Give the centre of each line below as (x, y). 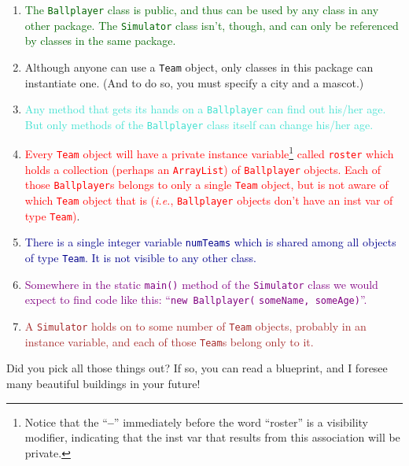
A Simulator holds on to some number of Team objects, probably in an (195, 326)
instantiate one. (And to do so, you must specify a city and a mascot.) (194, 82)
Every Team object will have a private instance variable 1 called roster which (209, 153)
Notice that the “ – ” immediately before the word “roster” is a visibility (197, 422)
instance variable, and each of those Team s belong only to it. (169, 341)
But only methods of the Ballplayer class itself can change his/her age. (199, 124)
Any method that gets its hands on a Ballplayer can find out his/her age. (205, 109)
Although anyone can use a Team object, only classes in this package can (199, 67)
